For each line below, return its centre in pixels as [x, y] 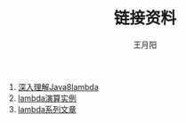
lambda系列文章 [47, 109]
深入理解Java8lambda [58, 86]
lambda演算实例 [47, 98]
